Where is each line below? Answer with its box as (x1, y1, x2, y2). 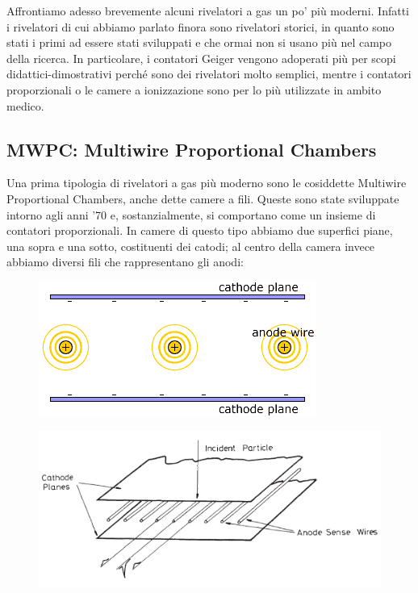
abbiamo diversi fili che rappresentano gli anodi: (6, 253, 244, 270)
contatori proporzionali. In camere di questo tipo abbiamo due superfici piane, (6, 222, 393, 239)
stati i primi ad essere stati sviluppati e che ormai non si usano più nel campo (6, 34, 392, 51)
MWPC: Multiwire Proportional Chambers (6, 136, 377, 161)
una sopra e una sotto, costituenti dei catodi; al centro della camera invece (6, 237, 375, 254)
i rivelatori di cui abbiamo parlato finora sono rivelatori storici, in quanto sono (6, 18, 395, 35)
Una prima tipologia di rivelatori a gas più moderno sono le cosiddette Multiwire (6, 174, 407, 191)
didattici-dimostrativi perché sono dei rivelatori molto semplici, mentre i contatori (6, 65, 412, 82)
